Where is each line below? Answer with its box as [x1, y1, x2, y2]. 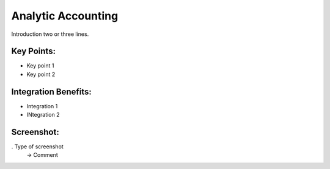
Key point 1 [26, 62, 54, 69]
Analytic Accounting [11, 9, 119, 22]
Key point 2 [26, 71, 56, 78]
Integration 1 [26, 102, 58, 109]
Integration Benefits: [11, 86, 92, 97]
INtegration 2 [26, 111, 60, 119]
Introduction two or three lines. [11, 30, 89, 38]
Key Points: [11, 46, 56, 57]
